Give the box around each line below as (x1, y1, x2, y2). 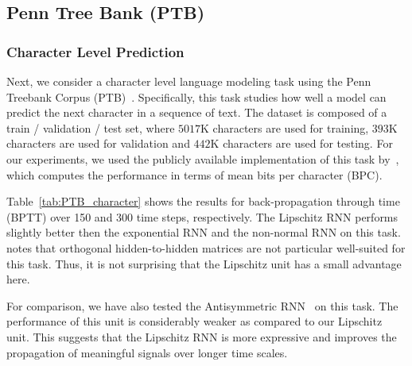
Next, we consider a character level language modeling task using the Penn (6, 73, 371, 89)
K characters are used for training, (200, 119, 369, 136)
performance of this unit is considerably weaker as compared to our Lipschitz (6, 313, 383, 329)
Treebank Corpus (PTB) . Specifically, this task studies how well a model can (6, 88, 387, 105)
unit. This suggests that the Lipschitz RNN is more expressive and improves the (6, 328, 397, 345)
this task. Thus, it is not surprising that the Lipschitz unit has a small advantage (6, 255, 402, 272)
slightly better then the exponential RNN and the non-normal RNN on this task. (6, 224, 401, 241)
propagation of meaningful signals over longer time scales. (6, 344, 288, 360)
